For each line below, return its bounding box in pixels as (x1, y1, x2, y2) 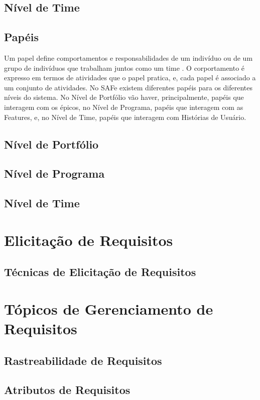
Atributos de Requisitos (4, 382, 131, 397)
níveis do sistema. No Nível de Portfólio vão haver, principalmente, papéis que (4, 92, 244, 102)
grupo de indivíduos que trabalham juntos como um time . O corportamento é (4, 62, 245, 73)
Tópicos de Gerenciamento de (4, 298, 213, 319)
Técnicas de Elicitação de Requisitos (4, 264, 196, 280)
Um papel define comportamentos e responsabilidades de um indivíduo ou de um (4, 52, 253, 63)
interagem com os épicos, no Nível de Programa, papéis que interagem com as (4, 101, 243, 112)
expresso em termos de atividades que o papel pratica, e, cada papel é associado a (4, 72, 256, 83)
